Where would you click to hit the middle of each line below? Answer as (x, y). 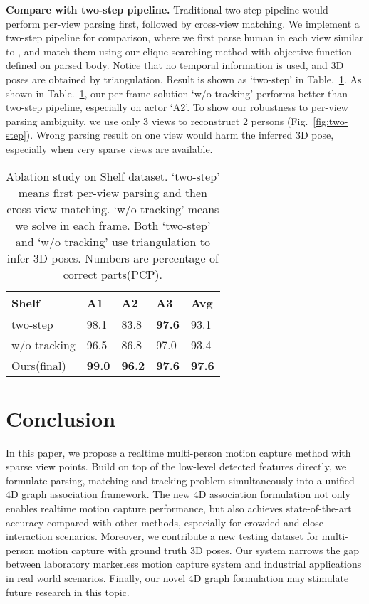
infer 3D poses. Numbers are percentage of (113, 258)
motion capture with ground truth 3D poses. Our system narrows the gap (198, 550)
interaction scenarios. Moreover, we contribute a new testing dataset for (162, 536)
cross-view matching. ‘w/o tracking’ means (113, 208)
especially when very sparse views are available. (109, 148)
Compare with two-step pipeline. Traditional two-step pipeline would (167, 9)
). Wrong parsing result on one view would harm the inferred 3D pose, (180, 135)
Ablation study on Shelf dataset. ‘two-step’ (113, 176)
